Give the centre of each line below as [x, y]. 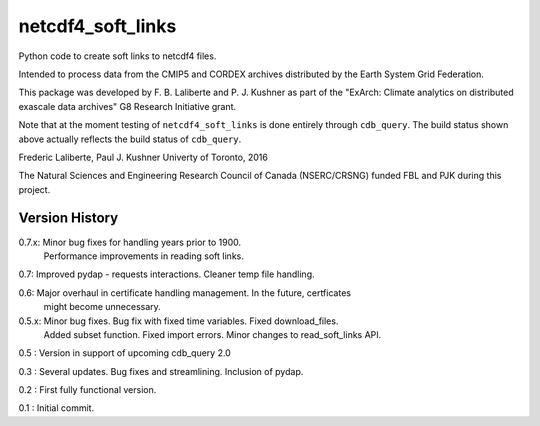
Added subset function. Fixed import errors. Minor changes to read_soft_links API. [212, 334]
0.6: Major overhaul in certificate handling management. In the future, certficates [185, 292]
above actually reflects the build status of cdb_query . [130, 139]
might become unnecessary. [102, 307]
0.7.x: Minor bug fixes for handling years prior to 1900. [130, 242]
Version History [68, 218]
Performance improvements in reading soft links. [143, 256]
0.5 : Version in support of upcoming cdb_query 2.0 [125, 353]
